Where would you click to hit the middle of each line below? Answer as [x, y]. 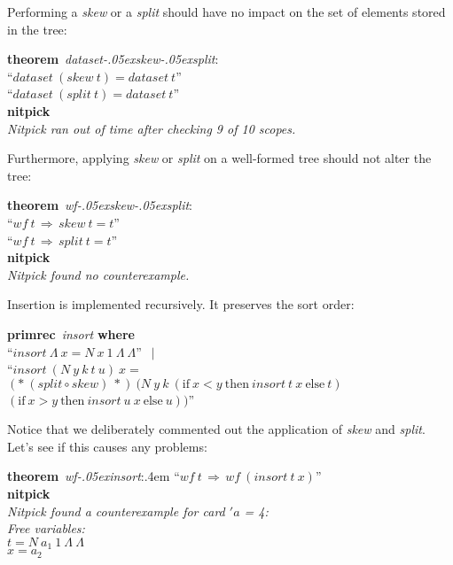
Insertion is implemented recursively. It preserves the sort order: [181, 304]
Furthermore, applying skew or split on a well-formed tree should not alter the [219, 158]
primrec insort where [71, 333]
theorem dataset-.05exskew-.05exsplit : [113, 59]
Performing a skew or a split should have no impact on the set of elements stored [226, 12]
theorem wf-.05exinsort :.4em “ [94, 476]
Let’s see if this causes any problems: [107, 446]
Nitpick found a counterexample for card [116, 511]
